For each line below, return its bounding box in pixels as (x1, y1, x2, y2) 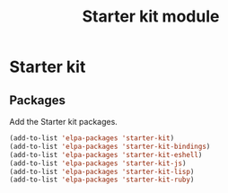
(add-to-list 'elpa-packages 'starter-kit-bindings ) (9, 142, 211, 151)
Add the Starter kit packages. (9, 117, 118, 127)
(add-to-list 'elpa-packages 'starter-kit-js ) (9, 159, 187, 168)
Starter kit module (82, 6, 220, 27)
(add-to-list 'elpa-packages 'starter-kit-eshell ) (9, 150, 203, 159)
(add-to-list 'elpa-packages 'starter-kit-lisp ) (9, 167, 195, 176)
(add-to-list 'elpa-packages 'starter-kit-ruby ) (9, 175, 195, 185)
